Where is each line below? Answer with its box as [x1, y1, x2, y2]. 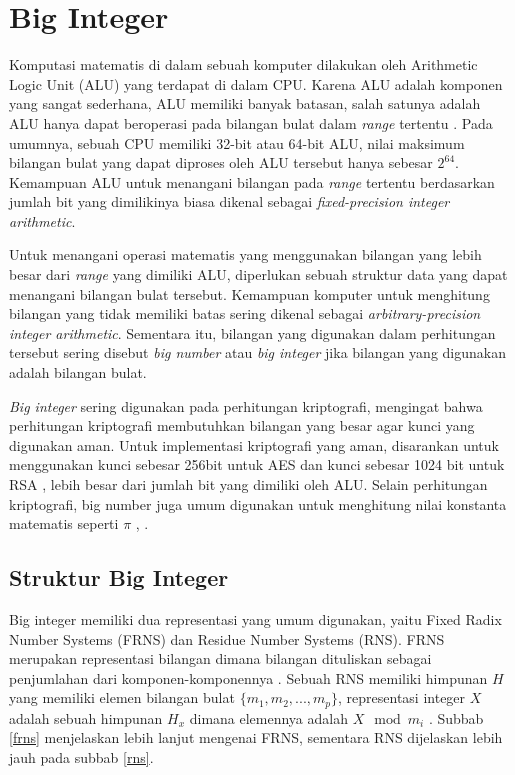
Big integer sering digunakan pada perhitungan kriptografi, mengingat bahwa [9, 395, 483, 416]
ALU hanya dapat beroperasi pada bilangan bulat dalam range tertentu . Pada [9, 112, 493, 133]
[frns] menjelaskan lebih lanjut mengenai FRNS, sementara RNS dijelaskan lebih [9, 727, 503, 748]
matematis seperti [9, 513, 119, 534]
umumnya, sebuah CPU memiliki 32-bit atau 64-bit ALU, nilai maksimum [9, 132, 465, 153]
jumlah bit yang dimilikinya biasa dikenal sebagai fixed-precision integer [9, 191, 450, 212]
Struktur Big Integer [9, 562, 229, 593]
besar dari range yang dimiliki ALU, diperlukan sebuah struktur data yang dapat [9, 264, 508, 285]
